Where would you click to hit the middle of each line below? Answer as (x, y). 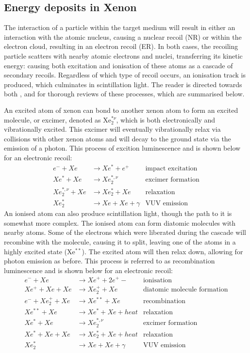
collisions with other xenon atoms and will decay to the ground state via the (117, 138)
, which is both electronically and (166, 119)
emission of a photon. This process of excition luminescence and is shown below (122, 148)
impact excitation (171, 168)
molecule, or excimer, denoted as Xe (58, 119)
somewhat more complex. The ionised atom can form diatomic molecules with (120, 223)
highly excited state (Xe (40, 251)
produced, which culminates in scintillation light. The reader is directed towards (123, 84)
